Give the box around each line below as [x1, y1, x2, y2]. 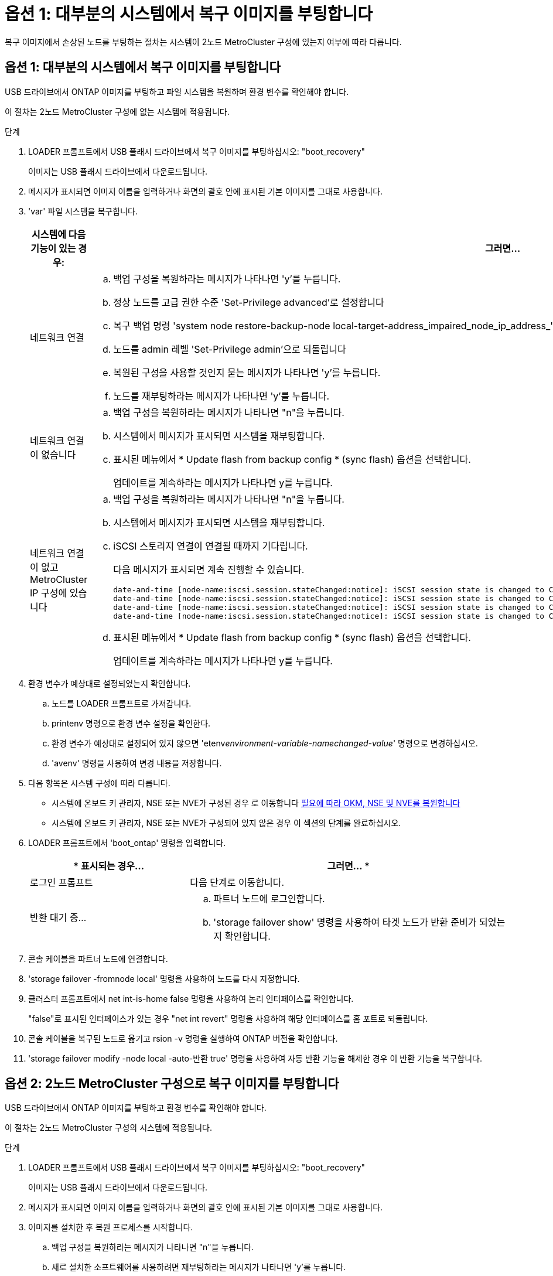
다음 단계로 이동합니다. [190, 876, 285, 888]
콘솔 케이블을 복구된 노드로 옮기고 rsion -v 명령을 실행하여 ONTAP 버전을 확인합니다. [28, 1033, 338, 1043]
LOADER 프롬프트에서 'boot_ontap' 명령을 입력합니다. [28, 837, 226, 848]
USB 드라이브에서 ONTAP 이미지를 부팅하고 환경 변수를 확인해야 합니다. [5, 1103, 267, 1113]
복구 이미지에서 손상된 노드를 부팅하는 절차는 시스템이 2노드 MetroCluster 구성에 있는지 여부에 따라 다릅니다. [5, 36, 402, 47]
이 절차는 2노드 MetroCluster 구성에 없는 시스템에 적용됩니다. [5, 106, 230, 117]
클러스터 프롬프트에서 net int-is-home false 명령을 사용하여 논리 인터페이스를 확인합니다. [28, 993, 354, 1004]
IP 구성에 [30, 586, 67, 599]
